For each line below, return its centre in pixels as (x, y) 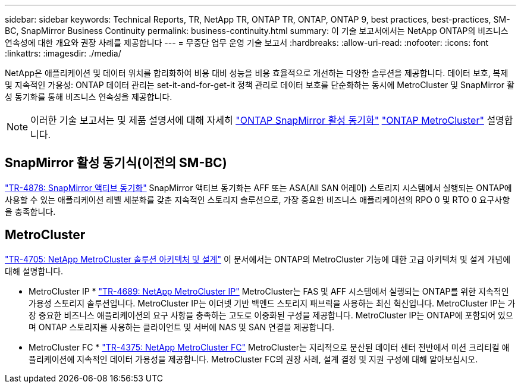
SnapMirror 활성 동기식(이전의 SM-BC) (116, 163)
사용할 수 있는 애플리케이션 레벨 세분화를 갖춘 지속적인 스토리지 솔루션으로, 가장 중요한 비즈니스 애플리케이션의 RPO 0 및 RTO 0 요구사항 (258, 199)
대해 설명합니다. (34, 271)
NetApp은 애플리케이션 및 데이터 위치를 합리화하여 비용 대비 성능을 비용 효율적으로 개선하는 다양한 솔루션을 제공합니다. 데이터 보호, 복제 (257, 73)
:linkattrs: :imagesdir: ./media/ (63, 53)
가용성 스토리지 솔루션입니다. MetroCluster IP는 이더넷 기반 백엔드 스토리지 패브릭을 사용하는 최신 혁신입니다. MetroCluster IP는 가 (272, 303)
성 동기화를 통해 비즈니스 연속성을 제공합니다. (89, 97)
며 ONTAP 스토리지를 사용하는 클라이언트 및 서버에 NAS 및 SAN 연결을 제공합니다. (182, 327)
